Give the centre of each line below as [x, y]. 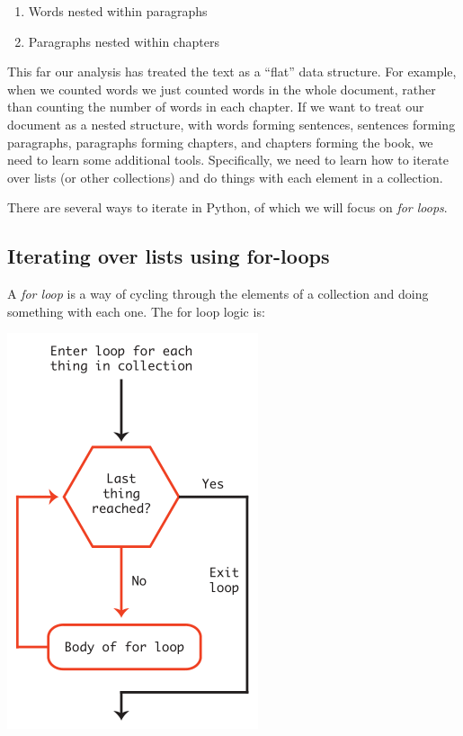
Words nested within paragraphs [118, 11]
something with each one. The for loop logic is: [136, 311]
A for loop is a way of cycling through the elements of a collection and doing [218, 294]
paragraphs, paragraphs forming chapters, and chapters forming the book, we [220, 142]
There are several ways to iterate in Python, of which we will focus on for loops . [227, 207]
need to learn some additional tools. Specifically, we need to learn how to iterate [228, 160]
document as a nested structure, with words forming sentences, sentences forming [231, 124]
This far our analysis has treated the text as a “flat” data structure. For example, [232, 72]
